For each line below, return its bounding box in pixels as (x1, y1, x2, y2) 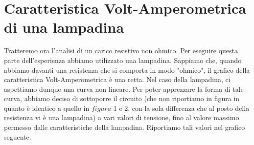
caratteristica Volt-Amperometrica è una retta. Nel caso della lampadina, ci (4, 74, 231, 84)
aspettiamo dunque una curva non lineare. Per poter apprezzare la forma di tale (4, 83, 244, 94)
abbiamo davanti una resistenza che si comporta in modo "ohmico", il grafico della (4, 64, 250, 75)
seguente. (4, 131, 31, 142)
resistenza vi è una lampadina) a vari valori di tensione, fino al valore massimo (4, 112, 239, 123)
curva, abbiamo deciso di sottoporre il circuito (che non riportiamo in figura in (4, 93, 240, 104)
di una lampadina (4, 17, 124, 37)
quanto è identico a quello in (4, 103, 90, 113)
